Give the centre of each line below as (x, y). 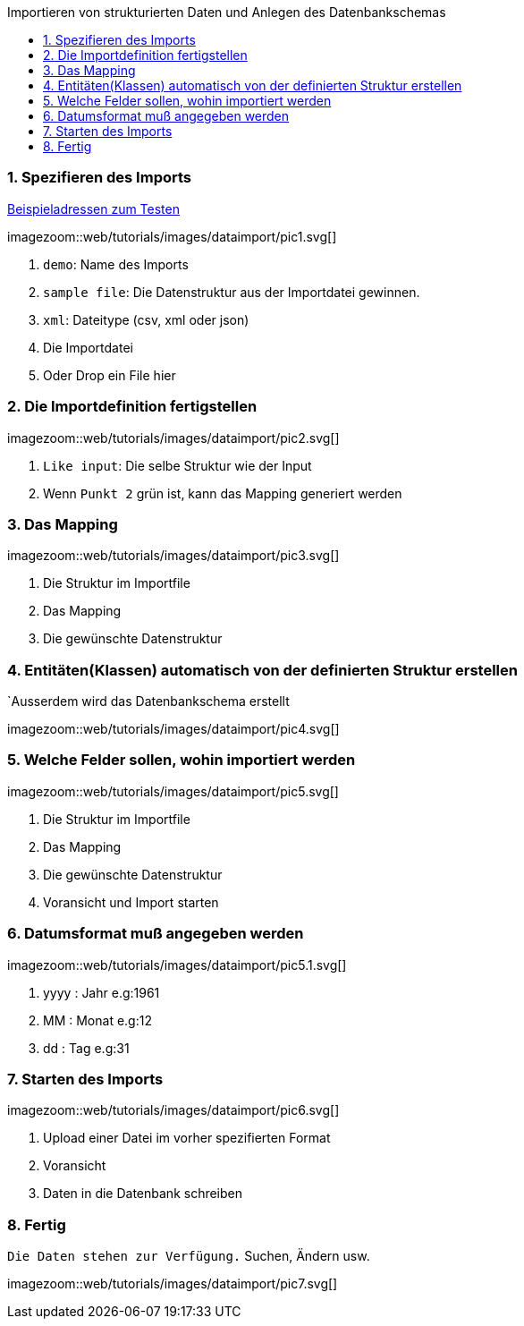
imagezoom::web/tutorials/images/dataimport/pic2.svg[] (173, 438)
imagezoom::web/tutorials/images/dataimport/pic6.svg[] (173, 1110)
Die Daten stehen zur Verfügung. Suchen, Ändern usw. (189, 1256)
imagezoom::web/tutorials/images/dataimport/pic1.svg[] (172, 236)
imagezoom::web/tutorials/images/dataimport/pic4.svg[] (173, 729)
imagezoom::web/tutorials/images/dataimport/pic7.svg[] (173, 1283)
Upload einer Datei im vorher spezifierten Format (187, 1138)
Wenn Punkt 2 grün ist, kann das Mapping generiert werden (223, 493)
